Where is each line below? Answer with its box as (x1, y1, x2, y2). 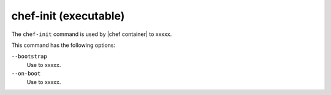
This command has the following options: (11, 41, 116, 49)
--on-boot (11, 70, 41, 77)
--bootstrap (11, 53, 47, 60)
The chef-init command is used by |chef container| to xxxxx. (11, 30, 172, 38)
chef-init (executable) (11, 9, 125, 23)
